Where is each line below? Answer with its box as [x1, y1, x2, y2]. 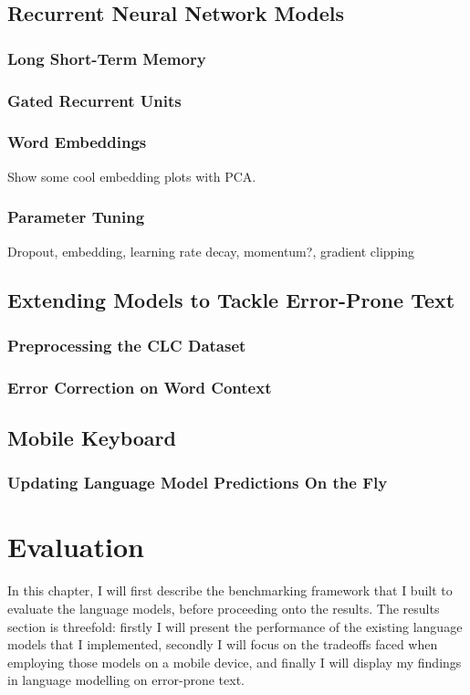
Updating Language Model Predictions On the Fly [7, 471, 388, 494]
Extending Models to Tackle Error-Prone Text [7, 286, 455, 314]
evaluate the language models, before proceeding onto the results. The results [7, 598, 440, 617]
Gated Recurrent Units [7, 89, 182, 111]
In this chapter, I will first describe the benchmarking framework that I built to [7, 581, 453, 600]
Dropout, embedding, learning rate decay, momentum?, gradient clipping [7, 241, 415, 260]
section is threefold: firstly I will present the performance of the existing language [7, 616, 463, 636]
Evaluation [7, 528, 144, 565]
